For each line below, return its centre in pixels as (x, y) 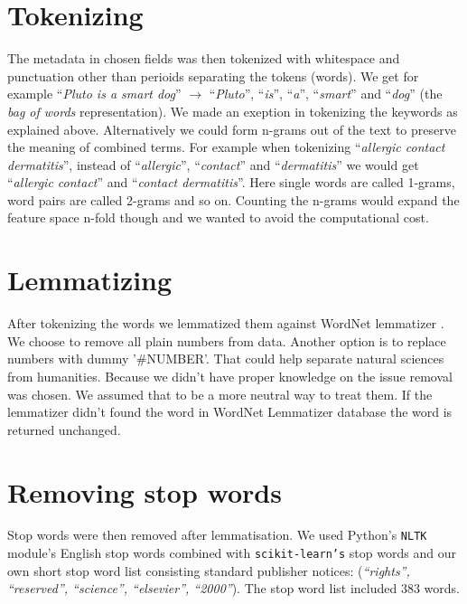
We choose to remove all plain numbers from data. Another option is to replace (227, 340)
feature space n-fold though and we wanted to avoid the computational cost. (218, 217)
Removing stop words (145, 491)
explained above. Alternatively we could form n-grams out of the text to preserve (232, 129)
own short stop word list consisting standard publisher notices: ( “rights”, (209, 570)
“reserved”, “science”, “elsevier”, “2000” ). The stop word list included (202, 588)
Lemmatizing (90, 280)
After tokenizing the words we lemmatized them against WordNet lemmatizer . (226, 323)
